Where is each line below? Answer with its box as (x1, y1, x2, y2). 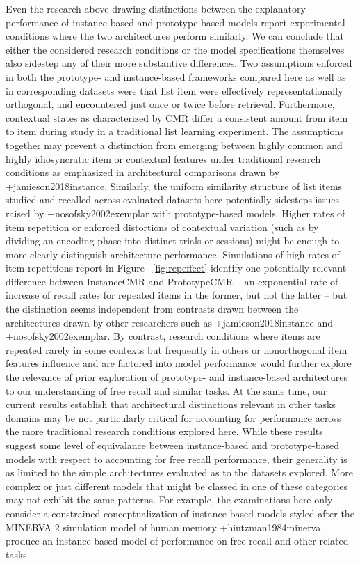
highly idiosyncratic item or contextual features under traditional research (6, 151, 321, 166)
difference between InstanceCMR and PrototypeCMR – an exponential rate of (6, 274, 338, 288)
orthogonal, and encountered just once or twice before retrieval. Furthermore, (6, 97, 335, 111)
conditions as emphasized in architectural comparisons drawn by (6, 165, 280, 180)
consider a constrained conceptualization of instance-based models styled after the (6, 506, 354, 520)
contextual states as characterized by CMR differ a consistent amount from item (6, 110, 348, 125)
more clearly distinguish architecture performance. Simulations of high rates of (6, 246, 340, 261)
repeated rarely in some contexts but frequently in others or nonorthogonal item (6, 342, 347, 357)
